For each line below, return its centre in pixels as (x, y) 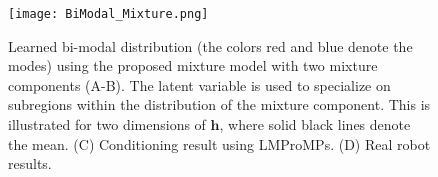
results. (30, 163)
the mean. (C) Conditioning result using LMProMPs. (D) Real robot (219, 143)
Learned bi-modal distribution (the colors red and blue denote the (210, 45)
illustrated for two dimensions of (107, 124)
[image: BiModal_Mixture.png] (108, 14)
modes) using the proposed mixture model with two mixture (193, 65)
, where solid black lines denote (315, 124)
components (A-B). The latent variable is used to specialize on (199, 84)
